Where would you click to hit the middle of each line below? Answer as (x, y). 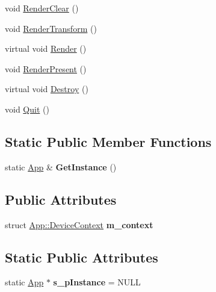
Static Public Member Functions (108, 141)
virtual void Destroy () (47, 89)
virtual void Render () (46, 48)
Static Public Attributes (82, 257)
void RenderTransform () (51, 28)
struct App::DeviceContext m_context (79, 224)
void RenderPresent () (46, 68)
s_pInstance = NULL (97, 282)
